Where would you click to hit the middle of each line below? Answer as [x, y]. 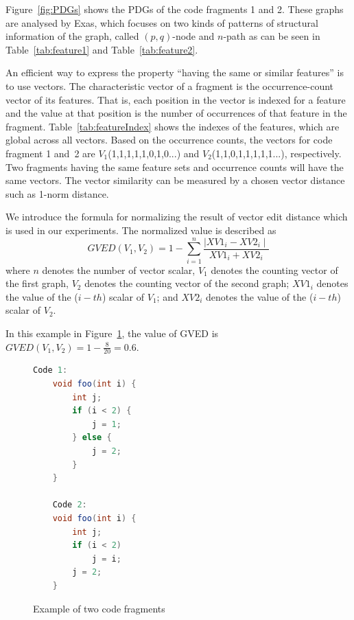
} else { [92, 438]
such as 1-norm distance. [57, 193]
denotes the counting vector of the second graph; [187, 283]
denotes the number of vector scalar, [119, 269]
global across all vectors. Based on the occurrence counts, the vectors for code [169, 140]
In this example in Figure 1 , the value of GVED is [112, 333]
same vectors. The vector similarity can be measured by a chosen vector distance [175, 180]
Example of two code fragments [99, 608]
